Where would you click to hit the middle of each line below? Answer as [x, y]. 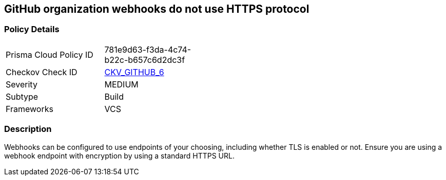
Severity [22, 84]
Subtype [22, 96]
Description [28, 129]
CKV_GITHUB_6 [134, 72]
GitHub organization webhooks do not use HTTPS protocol [157, 9]
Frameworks [30, 109]
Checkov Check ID [42, 72]
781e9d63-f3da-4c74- [148, 49]
